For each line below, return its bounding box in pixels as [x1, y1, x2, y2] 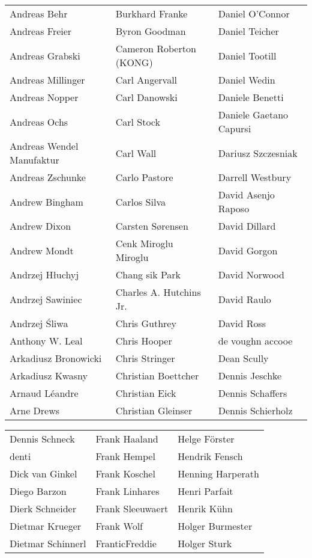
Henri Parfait [178, 484, 233, 498]
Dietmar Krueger [10, 519, 82, 533]
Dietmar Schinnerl [10, 536, 86, 550]
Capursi [218, 121, 251, 135]
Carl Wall [115, 146, 157, 160]
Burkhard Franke [115, 7, 188, 20]
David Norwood [218, 268, 284, 281]
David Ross [218, 316, 266, 330]
